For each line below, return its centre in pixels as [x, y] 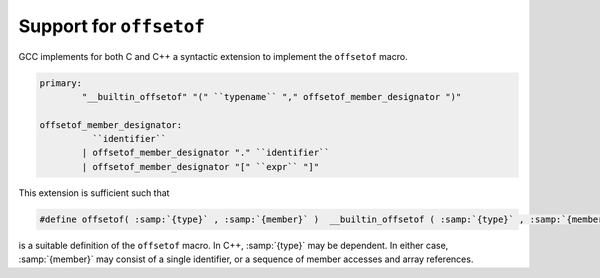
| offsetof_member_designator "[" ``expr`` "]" [200, 166]
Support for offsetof [111, 26]
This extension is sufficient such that [94, 192]
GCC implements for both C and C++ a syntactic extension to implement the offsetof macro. [213, 56]
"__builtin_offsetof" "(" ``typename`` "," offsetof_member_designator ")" [271, 96]
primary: [61, 83]
